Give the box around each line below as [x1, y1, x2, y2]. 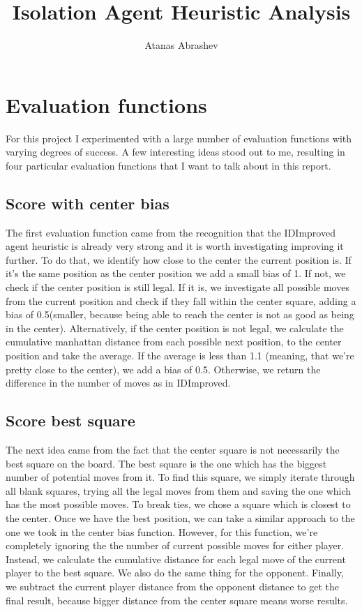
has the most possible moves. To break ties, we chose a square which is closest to [6, 497, 351, 512]
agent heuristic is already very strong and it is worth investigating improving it [6, 239, 344, 253]
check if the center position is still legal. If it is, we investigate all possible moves [6, 280, 349, 294]
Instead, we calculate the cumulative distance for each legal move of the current [6, 551, 346, 566]
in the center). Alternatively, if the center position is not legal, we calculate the [6, 320, 344, 335]
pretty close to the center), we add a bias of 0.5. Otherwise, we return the [6, 361, 321, 376]
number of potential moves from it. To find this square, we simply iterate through [6, 470, 355, 484]
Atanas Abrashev [144, 38, 218, 52]
